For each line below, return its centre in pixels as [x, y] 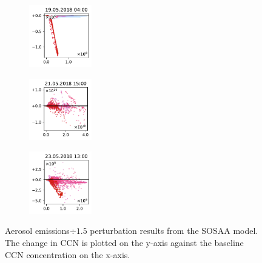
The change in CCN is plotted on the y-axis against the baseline [124, 243]
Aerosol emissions [37, 231]
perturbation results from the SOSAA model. [174, 231]
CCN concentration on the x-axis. [68, 254]
